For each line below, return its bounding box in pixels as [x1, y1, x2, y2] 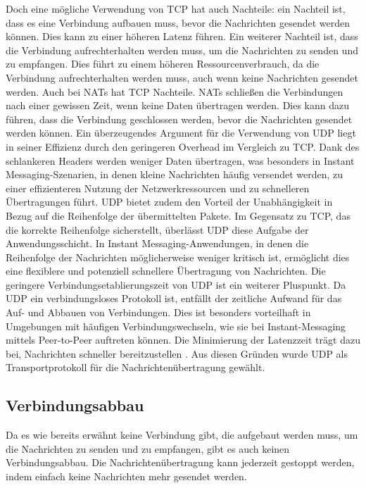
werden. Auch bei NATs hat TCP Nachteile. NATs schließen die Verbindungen [6, 84, 343, 99]
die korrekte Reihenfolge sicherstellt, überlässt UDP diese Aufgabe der [6, 222, 309, 237]
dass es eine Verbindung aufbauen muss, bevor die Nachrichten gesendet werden [6, 15, 351, 30]
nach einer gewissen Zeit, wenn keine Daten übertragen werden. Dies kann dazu [6, 98, 350, 113]
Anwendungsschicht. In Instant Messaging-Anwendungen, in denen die [6, 236, 309, 251]
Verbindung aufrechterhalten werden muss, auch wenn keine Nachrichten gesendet [6, 70, 358, 85]
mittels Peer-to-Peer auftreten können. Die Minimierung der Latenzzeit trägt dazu [6, 332, 360, 347]
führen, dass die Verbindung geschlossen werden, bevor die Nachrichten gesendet [6, 111, 353, 126]
